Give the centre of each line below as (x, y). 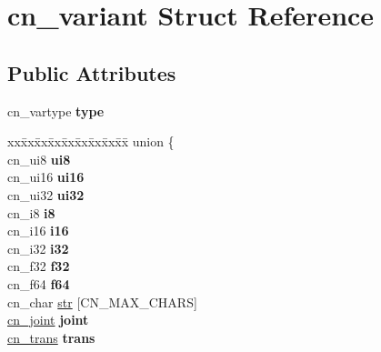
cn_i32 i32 (38, 248)
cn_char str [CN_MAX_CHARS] (102, 302)
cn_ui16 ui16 (46, 177)
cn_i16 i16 (38, 231)
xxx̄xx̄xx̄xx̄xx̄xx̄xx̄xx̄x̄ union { (91, 141)
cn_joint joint (48, 320)
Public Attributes (92, 72)
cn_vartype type (56, 111)
